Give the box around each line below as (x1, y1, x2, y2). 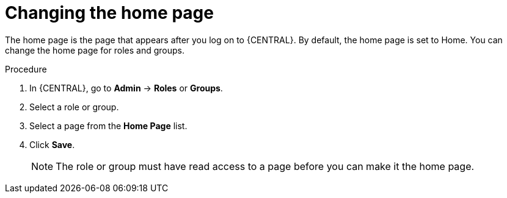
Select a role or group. (29, 101, 119, 112)
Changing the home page (5, 2, 214, 23)
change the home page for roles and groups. (5, 44, 184, 55)
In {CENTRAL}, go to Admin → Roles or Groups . (29, 82, 223, 93)
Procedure (5, 63, 47, 74)
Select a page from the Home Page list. (29, 120, 188, 131)
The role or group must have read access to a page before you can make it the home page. (56, 160, 475, 172)
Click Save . (29, 139, 75, 150)
